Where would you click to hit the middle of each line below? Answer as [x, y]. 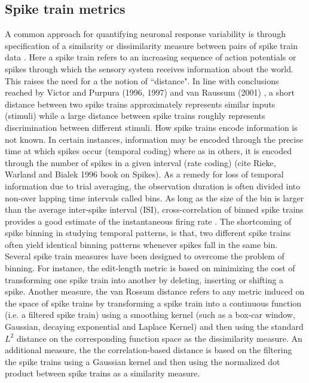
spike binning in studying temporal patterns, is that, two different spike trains [148, 233]
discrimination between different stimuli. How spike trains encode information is [151, 127]
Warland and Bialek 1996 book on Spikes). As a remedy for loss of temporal [144, 174]
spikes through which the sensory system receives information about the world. [149, 68]
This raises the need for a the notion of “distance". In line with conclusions [142, 80]
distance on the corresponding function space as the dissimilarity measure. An [159, 338]
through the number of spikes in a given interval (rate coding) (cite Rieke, [140, 162]
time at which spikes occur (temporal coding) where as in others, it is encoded [149, 151]
